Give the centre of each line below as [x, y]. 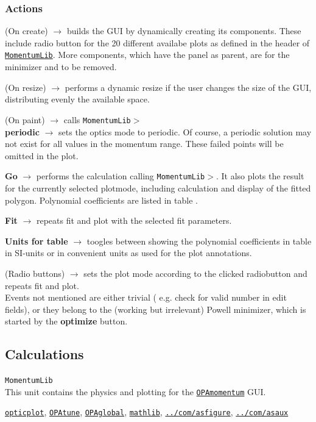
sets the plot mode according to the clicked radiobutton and [195, 273]
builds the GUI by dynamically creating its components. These [184, 31]
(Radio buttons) [35, 273]
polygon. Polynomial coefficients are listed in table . [101, 200]
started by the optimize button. [66, 321]
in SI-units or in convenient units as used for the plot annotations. [128, 253]
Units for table [37, 241]
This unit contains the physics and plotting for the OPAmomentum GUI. [135, 391]
